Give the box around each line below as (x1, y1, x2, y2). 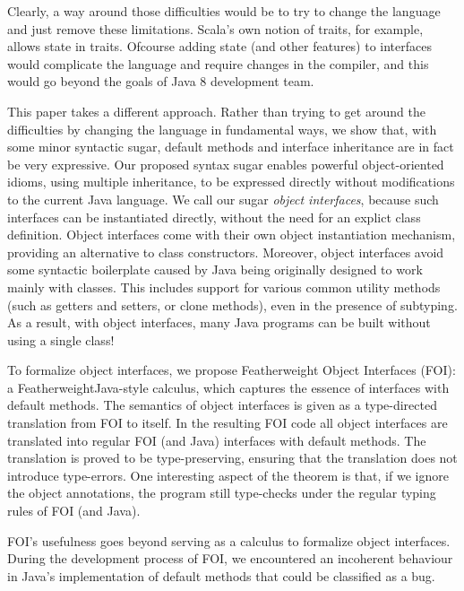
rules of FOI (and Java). (7, 501, 141, 520)
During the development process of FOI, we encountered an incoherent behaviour (7, 549, 453, 568)
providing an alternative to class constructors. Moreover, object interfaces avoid (7, 242, 444, 261)
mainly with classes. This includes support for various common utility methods (7, 277, 441, 296)
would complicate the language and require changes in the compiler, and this (7, 54, 429, 73)
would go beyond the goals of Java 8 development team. (7, 72, 314, 91)
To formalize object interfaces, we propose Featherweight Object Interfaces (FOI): (7, 361, 456, 379)
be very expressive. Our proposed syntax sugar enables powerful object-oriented (7, 154, 444, 173)
